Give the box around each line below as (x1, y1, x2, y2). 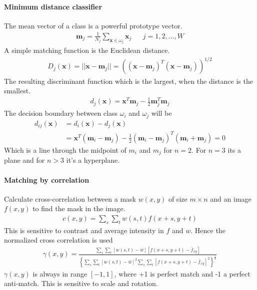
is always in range (32, 268, 87, 279)
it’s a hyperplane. (66, 155, 120, 165)
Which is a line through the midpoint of (4, 144, 126, 155)
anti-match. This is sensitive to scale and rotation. (4, 278, 158, 289)
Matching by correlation (4, 174, 89, 185)
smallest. (4, 85, 31, 96)
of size (168, 193, 187, 204)
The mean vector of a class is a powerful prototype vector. (4, 20, 182, 30)
